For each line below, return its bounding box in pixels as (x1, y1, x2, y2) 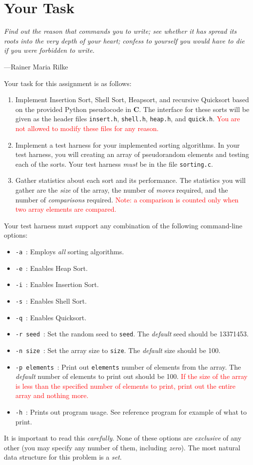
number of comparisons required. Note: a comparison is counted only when (15, 194, 239, 204)
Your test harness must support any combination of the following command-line (4, 220, 242, 230)
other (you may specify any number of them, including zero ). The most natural (4, 442, 240, 452)
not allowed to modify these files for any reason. (15, 123, 159, 133)
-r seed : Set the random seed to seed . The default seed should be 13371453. (15, 329, 249, 339)
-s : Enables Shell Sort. (15, 295, 87, 306)
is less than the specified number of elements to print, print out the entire (15, 380, 236, 391)
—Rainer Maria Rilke (4, 61, 68, 71)
